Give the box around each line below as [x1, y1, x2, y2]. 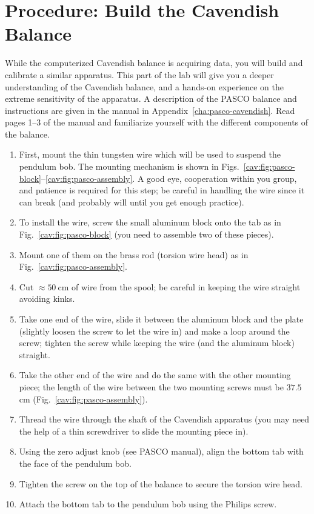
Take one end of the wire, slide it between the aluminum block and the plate [19, 313, 304, 325]
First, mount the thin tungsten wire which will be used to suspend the [19, 148, 281, 161]
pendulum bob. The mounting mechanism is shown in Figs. [19, 160, 239, 173]
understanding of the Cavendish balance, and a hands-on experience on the [5, 80, 284, 93]
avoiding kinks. [19, 292, 75, 305]
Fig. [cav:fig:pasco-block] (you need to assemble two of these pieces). [19, 228, 274, 241]
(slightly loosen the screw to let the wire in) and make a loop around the [19, 324, 290, 337]
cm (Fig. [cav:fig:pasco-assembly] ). [19, 392, 148, 405]
